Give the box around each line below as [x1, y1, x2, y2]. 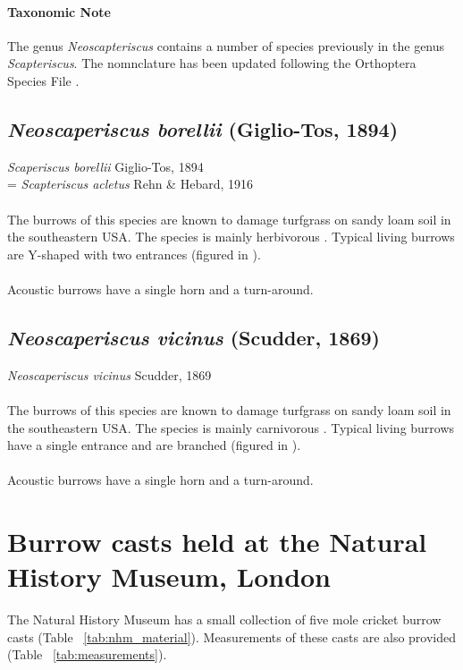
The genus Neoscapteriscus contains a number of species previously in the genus [7, 36, 445, 55]
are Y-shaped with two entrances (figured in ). [7, 244, 261, 263]
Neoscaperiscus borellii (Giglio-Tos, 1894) [7, 114, 399, 142]
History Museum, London [7, 558, 332, 595]
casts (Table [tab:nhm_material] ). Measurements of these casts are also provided [7, 627, 457, 646]
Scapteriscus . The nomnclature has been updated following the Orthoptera [7, 54, 417, 72]
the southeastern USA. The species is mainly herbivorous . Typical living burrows [7, 227, 455, 246]
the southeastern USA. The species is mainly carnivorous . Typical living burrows [7, 418, 455, 437]
